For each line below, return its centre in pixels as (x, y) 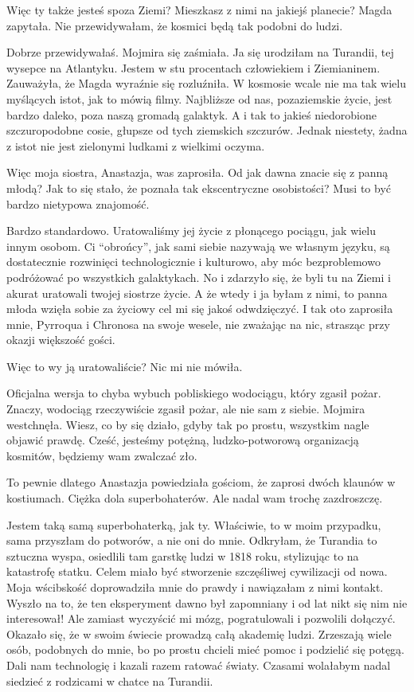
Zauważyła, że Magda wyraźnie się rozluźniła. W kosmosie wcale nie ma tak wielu (206, 83)
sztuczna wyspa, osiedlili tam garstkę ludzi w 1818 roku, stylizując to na (183, 555)
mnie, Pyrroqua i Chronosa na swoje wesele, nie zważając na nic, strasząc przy (198, 324)
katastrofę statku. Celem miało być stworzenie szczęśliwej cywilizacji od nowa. (197, 571)
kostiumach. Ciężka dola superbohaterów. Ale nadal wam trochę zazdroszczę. (195, 498)
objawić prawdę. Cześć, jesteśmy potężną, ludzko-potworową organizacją (183, 440)
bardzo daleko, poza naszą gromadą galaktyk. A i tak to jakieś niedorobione (192, 114)
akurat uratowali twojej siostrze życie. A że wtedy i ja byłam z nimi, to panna (197, 293)
